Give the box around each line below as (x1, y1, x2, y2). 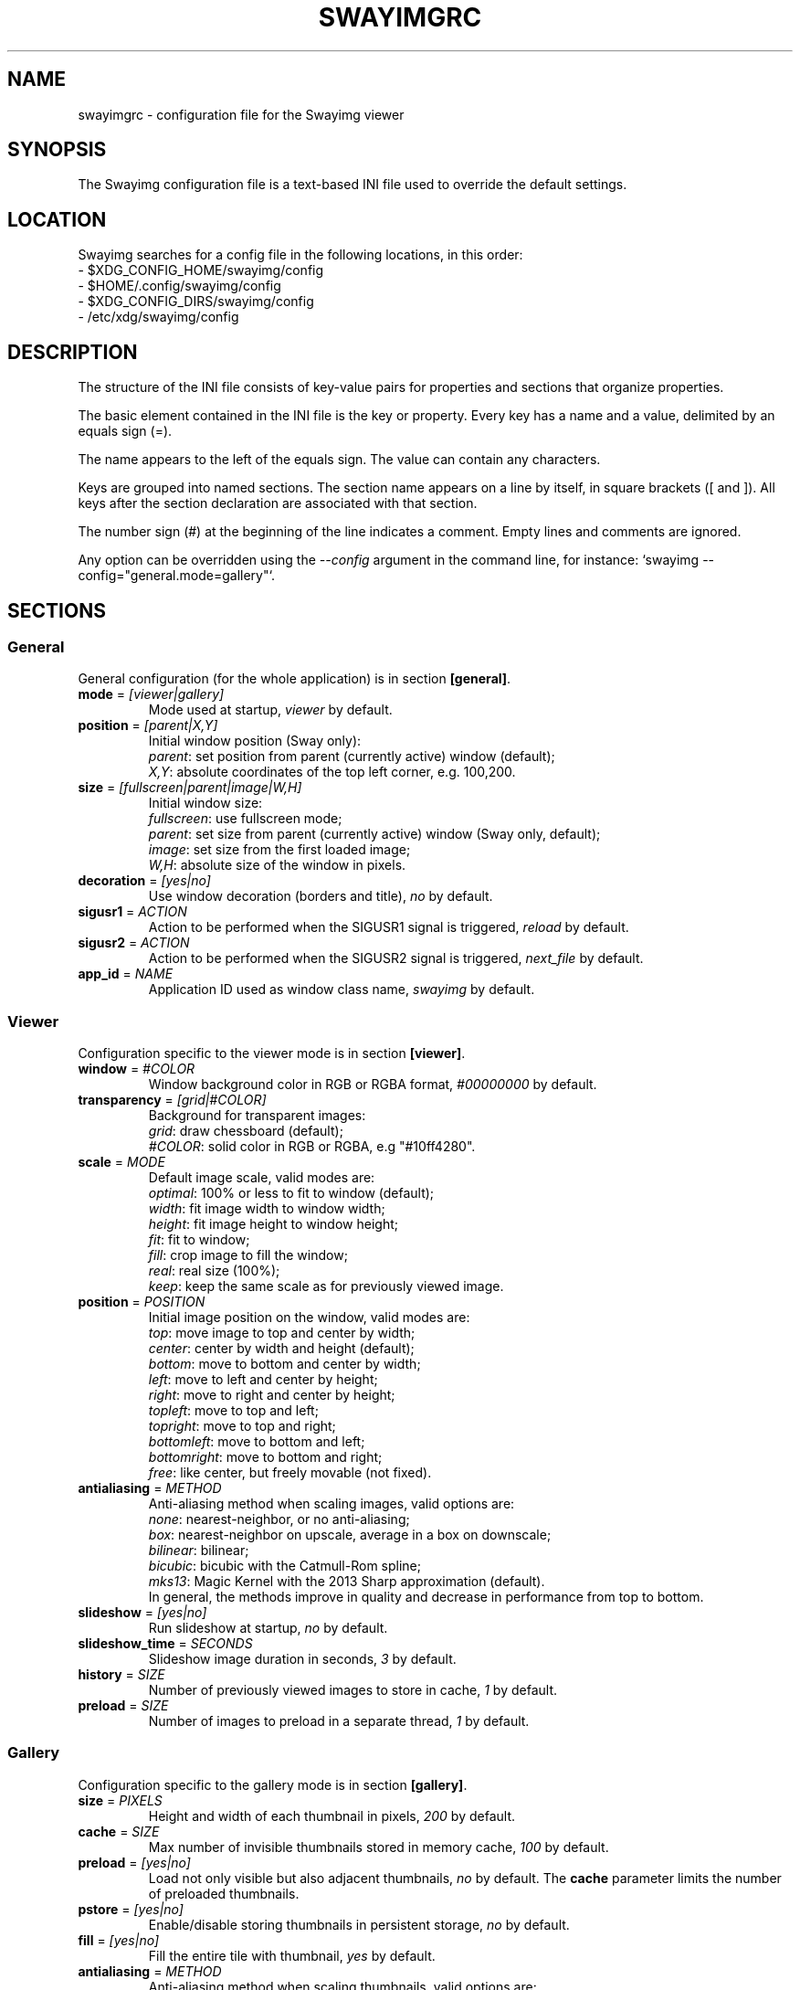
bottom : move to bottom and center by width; (148, 1356, 421, 1372)
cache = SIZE (78, 1823, 160, 1839)
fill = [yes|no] (78, 1932, 160, 1948)
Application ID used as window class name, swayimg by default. (148, 981, 535, 998)
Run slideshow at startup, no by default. (148, 1620, 388, 1636)
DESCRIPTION (7, 340, 138, 364)
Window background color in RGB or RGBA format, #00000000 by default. (148, 1076, 597, 1093)
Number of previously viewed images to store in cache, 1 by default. (148, 1682, 558, 1699)
